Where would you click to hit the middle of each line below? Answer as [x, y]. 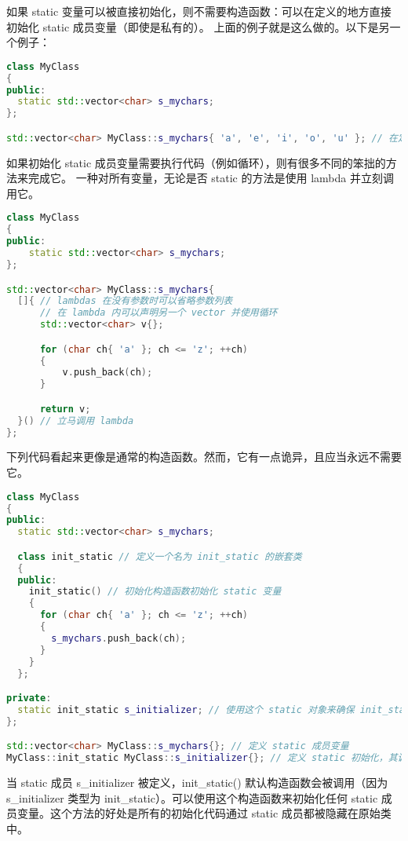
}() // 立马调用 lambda [76, 420]
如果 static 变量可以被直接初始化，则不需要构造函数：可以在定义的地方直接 [199, 11]
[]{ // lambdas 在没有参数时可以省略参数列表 [125, 301]
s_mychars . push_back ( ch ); [119, 638]
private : [29, 698]
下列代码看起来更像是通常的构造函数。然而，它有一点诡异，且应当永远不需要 [204, 457]
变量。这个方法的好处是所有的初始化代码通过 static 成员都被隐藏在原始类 [204, 813]
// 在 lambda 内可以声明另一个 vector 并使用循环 [158, 313]
